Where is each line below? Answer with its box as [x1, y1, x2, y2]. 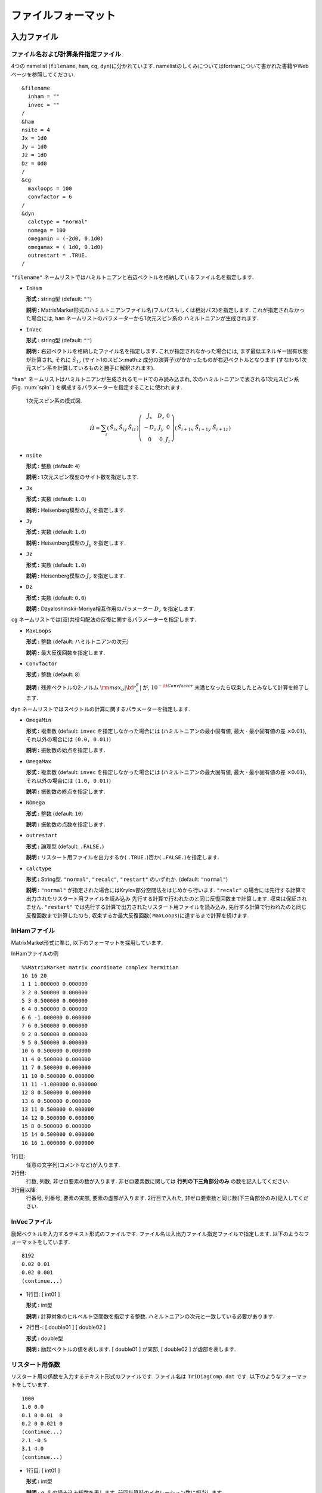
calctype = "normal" [27, 219, 88, 225]
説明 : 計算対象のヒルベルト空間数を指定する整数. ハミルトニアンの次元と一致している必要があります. [26, 1313, 275, 1320]
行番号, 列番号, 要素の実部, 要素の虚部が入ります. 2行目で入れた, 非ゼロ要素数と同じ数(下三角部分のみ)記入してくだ [26, 1194, 309, 1202]
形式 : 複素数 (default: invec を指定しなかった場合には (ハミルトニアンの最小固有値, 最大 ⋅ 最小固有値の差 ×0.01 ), [26, 727, 307, 735]
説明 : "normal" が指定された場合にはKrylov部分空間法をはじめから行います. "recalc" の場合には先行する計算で [26, 887, 306, 894]
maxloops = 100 [27, 185, 72, 192]
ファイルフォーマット [11, 9, 116, 22]
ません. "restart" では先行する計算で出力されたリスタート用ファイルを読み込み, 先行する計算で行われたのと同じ [26, 904, 307, 911]
